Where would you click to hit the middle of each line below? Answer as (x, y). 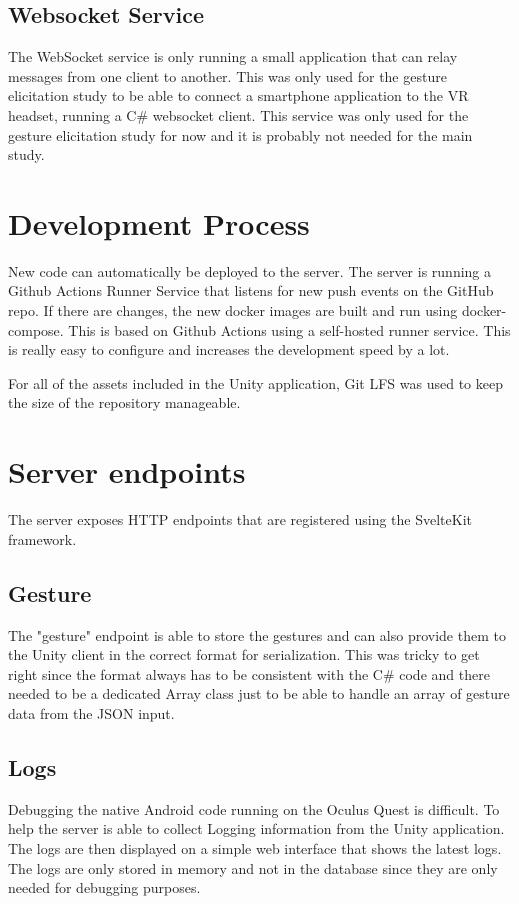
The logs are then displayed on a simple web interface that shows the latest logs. (255, 847)
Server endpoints (127, 471)
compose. (36, 329)
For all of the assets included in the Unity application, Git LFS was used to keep (255, 382)
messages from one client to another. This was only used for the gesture (227, 75)
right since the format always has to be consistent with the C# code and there (249, 673)
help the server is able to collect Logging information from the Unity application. (256, 828)
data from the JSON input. (91, 712)
